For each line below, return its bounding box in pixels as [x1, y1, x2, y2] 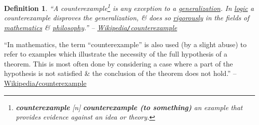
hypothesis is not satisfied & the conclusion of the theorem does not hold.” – [4, 68, 237, 78]
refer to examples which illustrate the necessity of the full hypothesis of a [4, 49, 228, 59]
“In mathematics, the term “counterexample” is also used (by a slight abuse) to [4, 39, 247, 49]
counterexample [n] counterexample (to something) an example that [15, 102, 243, 112]
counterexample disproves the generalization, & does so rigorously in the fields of [4, 12, 250, 23]
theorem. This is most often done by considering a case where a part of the [4, 58, 233, 68]
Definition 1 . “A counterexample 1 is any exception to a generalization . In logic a [4, 1, 254, 13]
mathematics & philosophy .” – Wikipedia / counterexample [4, 22, 177, 32]
